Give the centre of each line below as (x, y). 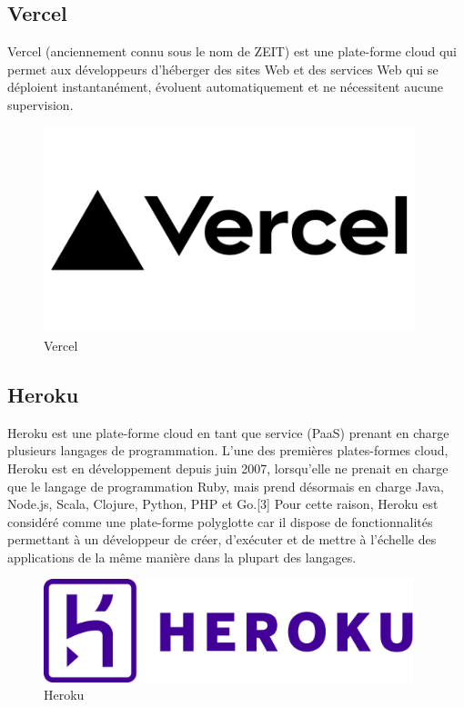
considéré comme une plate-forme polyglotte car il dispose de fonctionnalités (220, 521)
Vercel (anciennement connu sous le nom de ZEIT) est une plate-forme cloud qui (232, 51)
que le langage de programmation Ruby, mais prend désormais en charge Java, (226, 486)
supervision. (40, 104)
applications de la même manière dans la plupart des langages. (182, 557)
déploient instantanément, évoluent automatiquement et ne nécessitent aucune (225, 87)
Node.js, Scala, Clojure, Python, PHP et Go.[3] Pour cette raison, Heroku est (223, 504)
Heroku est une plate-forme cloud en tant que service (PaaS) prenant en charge (228, 432)
